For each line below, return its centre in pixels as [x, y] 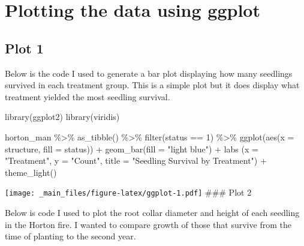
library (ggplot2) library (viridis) [62, 117]
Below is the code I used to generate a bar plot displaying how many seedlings [149, 73]
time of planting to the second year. [70, 236]
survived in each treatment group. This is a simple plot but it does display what [152, 85]
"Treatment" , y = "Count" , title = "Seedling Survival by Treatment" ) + [136, 160]
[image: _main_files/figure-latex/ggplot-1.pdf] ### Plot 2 [128, 192]
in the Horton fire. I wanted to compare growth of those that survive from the [148, 224]
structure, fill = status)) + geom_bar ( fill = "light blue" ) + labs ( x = [132, 148]
